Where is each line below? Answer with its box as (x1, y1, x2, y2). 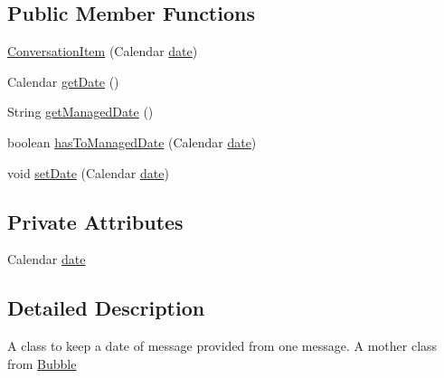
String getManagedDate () (7, 102, 154, 121)
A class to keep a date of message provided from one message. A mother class (7, 336, 438, 355)
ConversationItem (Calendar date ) (7, 42, 198, 61)
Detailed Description (7, 294, 205, 322)
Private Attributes (7, 207, 184, 235)
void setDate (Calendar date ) (7, 163, 169, 182)
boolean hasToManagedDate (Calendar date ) (7, 132, 257, 151)
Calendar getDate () (7, 71, 119, 90)
